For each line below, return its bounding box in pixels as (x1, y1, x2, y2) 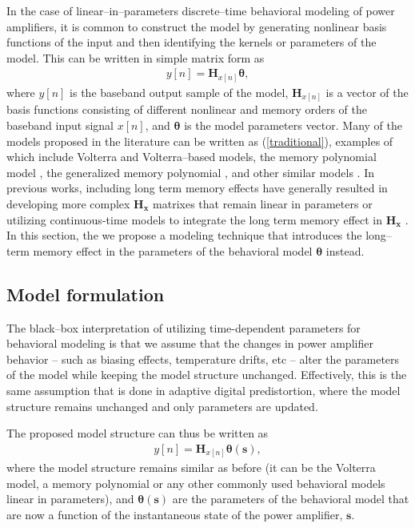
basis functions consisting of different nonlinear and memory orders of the (6, 101, 368, 118)
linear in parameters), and (6, 490, 134, 507)
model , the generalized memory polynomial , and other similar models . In (6, 163, 374, 180)
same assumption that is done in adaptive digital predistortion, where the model (6, 381, 401, 398)
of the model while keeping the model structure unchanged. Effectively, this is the (6, 366, 407, 383)
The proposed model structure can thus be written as (6, 425, 269, 441)
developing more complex (6, 195, 130, 212)
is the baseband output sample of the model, (70, 83, 289, 100)
